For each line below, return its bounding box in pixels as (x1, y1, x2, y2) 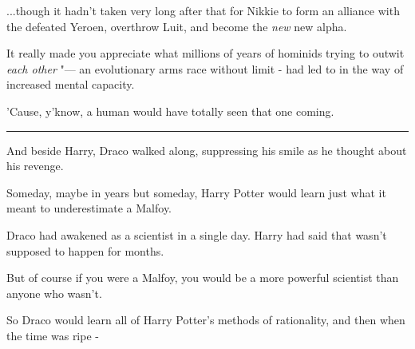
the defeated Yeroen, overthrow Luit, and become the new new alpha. (6, 18, 347, 34)
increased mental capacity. (6, 76, 135, 93)
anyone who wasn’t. (6, 284, 102, 301)
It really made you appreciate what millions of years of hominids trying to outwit (6, 45, 405, 61)
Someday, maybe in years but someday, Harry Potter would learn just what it (6, 184, 386, 200)
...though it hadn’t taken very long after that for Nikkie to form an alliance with (6, 2, 400, 18)
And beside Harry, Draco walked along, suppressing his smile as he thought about (6, 141, 407, 158)
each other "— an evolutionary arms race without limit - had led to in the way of (6, 60, 404, 77)
